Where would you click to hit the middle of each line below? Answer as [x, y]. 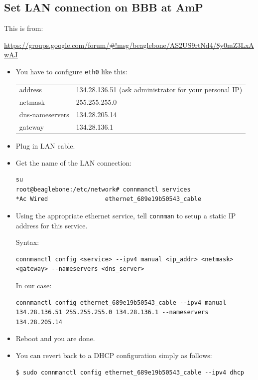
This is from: [24, 28]
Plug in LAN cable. [45, 146]
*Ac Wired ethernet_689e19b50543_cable [109, 199]
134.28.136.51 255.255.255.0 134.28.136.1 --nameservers [112, 312]
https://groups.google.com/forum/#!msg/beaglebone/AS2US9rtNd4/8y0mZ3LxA [129, 45]
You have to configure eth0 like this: [71, 71]
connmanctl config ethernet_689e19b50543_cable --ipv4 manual [121, 302]
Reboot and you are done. [55, 338]
